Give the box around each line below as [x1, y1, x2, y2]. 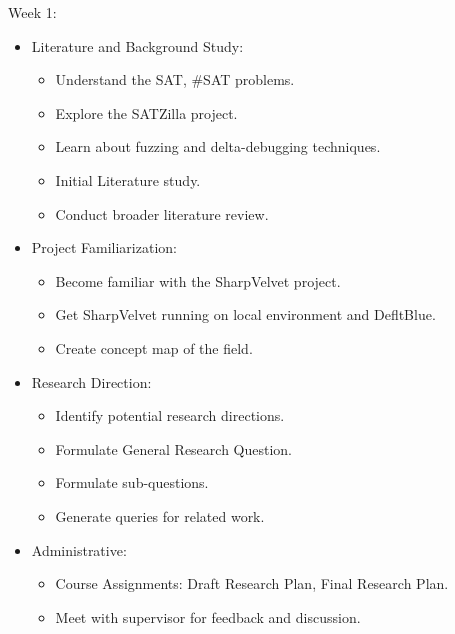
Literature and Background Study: [31, 35, 244, 56]
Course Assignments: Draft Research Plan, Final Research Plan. [55, 573, 449, 594]
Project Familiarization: [31, 237, 177, 258]
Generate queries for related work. [55, 505, 265, 526]
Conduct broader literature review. [55, 203, 269, 224]
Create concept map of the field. [55, 337, 253, 358]
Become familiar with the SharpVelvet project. [55, 270, 341, 291]
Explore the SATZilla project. [55, 102, 238, 123]
